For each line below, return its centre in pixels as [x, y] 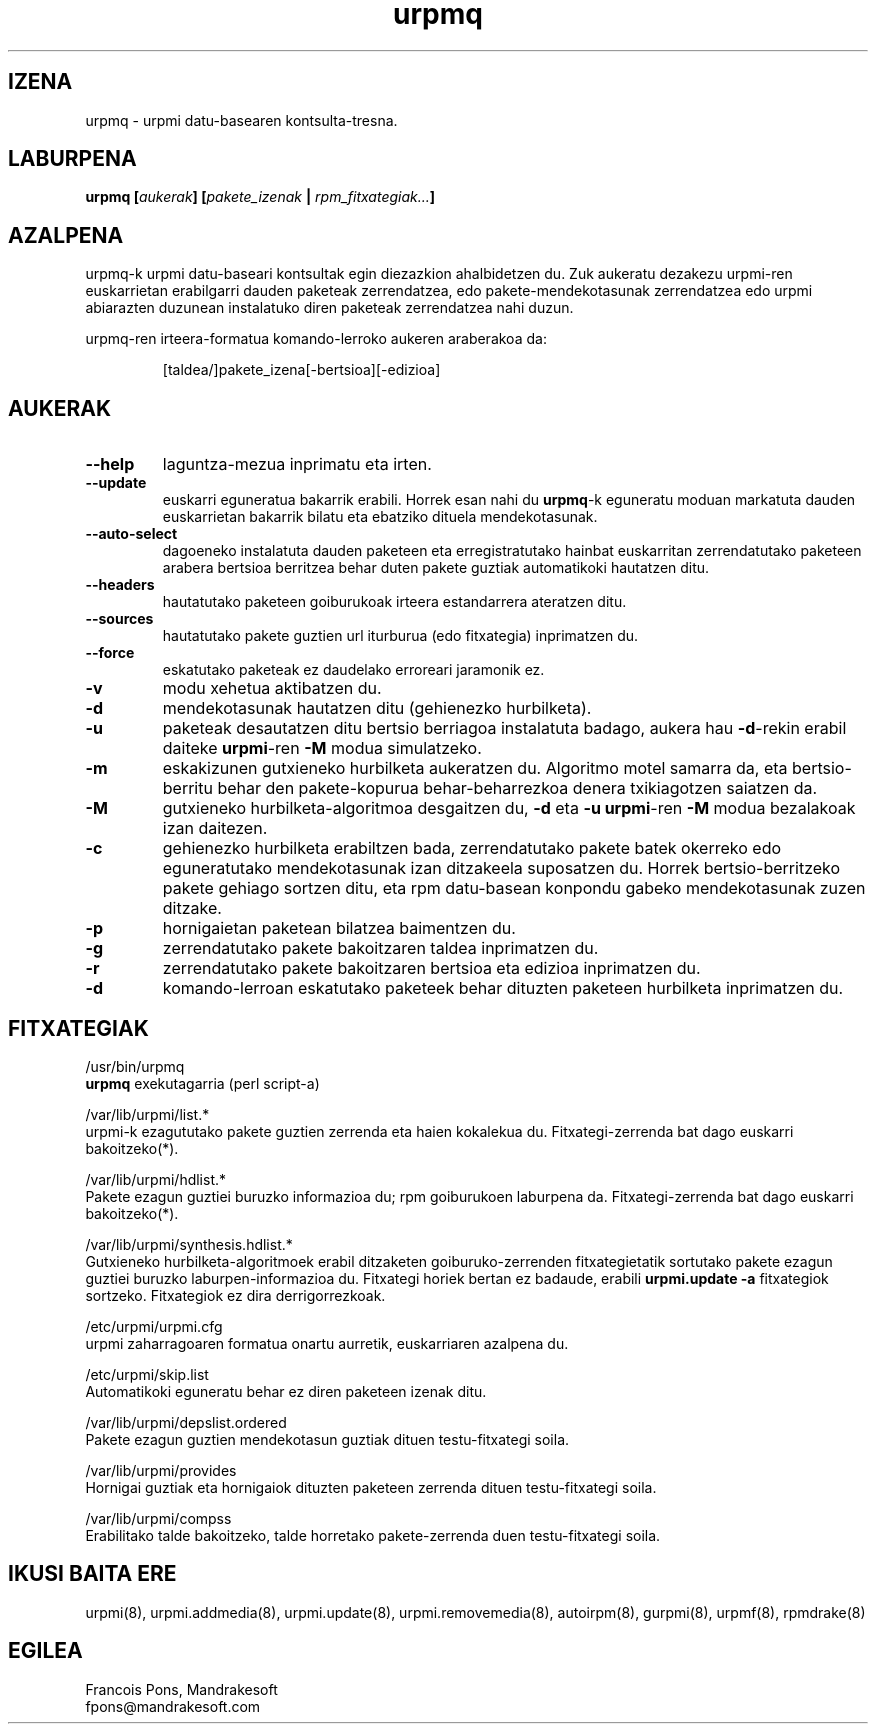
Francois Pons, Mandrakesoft [181, 1689]
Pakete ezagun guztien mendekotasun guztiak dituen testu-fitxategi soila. [327, 1439]
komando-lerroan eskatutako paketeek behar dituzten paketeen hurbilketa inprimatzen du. [503, 988]
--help [110, 464]
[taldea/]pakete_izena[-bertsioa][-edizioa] [301, 370]
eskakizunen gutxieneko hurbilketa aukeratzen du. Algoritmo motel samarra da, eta [475, 768]
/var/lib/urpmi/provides [161, 1470]
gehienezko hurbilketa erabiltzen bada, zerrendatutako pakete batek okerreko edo [472, 848]
